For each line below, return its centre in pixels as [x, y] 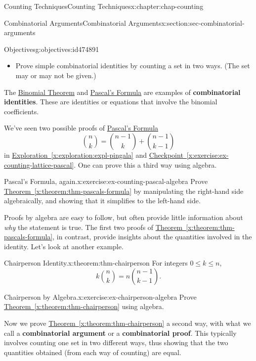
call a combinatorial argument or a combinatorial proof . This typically [120, 333]
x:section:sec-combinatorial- [203, 23]
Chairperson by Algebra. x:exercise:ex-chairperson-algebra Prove [100, 296]
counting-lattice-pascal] [39, 164]
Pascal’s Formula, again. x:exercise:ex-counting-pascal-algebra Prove [106, 181]
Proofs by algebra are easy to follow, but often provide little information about [124, 217]
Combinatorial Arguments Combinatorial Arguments [83, 23]
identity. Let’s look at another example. [64, 246]
